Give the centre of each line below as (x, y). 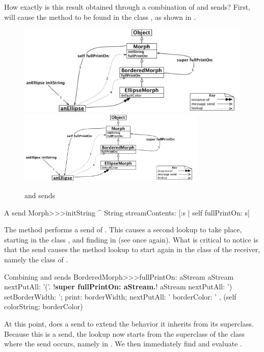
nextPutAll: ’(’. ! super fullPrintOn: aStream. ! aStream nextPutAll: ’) (118, 287)
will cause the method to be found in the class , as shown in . (100, 17)
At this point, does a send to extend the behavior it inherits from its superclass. (129, 323)
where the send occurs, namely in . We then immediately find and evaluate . (123, 344)
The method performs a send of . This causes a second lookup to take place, (123, 229)
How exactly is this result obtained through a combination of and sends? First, (127, 7)
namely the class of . (36, 259)
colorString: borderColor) (44, 306)
